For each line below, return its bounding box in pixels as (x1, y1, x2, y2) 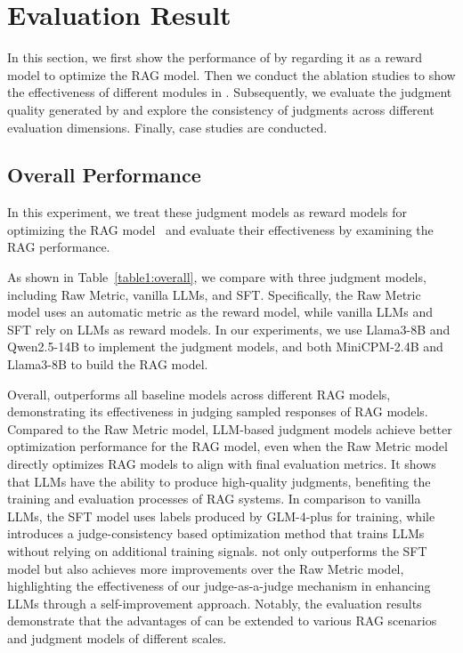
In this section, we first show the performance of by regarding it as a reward (7, 48, 423, 67)
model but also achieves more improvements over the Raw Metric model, (7, 559, 404, 577)
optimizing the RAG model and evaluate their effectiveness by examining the (7, 220, 434, 238)
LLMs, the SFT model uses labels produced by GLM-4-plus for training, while (7, 506, 435, 525)
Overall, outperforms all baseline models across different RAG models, (7, 384, 391, 403)
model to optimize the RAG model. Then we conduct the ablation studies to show (7, 65, 456, 84)
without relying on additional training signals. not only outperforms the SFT (7, 541, 427, 560)
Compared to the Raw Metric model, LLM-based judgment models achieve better (7, 419, 452, 438)
